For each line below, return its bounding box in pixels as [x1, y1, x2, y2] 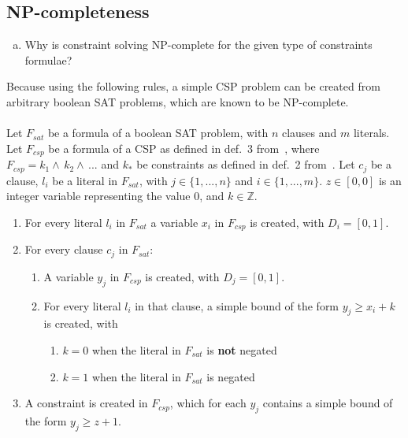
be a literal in [52, 172, 118, 188]
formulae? [24, 51, 72, 68]
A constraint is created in [24, 395, 148, 411]
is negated [206, 368, 255, 384]
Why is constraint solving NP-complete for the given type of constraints [24, 36, 373, 53]
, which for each [169, 395, 247, 411]
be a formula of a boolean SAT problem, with [47, 124, 269, 141]
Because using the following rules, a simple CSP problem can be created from [6, 78, 380, 95]
